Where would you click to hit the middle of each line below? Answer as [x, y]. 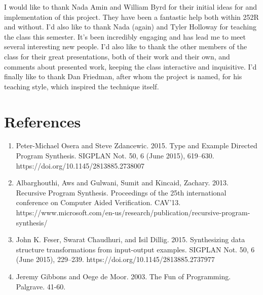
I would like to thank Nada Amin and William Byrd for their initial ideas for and [131, 7]
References [43, 121]
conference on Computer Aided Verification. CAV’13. [98, 202]
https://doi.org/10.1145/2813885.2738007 [80, 165]
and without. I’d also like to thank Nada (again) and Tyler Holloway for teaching [130, 27]
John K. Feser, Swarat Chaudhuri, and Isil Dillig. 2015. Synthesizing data [130, 239]
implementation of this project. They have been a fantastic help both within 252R [131, 17]
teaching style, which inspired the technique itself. [82, 86]
